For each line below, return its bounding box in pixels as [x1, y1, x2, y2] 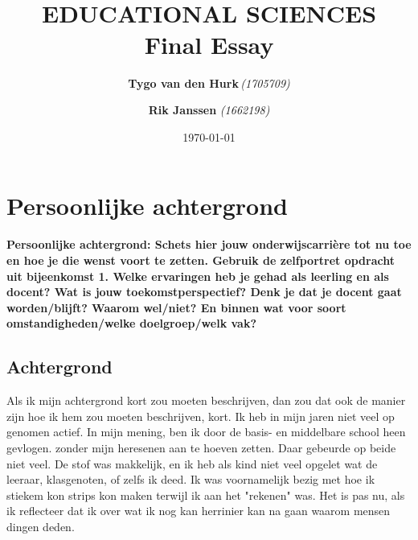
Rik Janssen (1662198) [148, 101, 270, 118]
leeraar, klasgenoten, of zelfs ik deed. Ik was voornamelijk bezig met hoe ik [6, 471, 375, 488]
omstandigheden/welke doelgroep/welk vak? [6, 315, 257, 332]
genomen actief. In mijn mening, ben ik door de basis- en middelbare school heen [6, 423, 406, 440]
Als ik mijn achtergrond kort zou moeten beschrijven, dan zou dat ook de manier [6, 392, 406, 409]
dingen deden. [6, 517, 75, 534]
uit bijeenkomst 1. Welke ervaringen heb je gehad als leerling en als [6, 267, 389, 284]
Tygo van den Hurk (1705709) [128, 74, 290, 91]
